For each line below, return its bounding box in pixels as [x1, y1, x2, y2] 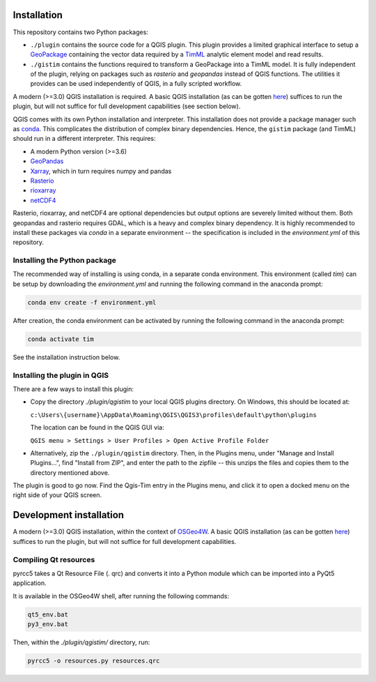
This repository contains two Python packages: [13, 28, 149, 36]
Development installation [13, 509, 125, 521]
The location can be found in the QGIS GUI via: [30, 423, 164, 432]
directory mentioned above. [30, 468, 110, 477]
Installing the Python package [13, 255, 116, 265]
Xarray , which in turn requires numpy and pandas [30, 167, 172, 175]
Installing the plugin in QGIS [13, 370, 109, 380]
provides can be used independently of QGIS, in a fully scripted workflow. [30, 79, 242, 88]
